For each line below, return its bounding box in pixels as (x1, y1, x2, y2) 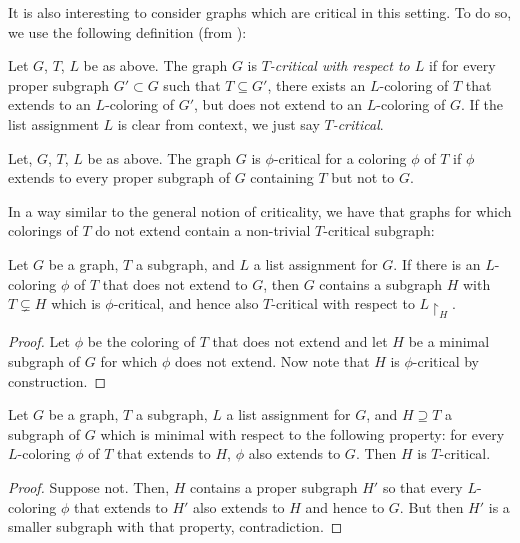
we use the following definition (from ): (8, 21, 247, 42)
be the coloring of (87, 331, 196, 352)
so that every (382, 476, 463, 497)
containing (250, 167, 314, 188)
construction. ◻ (8, 370, 107, 391)
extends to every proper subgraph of (8, 167, 230, 188)
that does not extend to (102, 273, 248, 294)
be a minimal (408, 331, 490, 352)
